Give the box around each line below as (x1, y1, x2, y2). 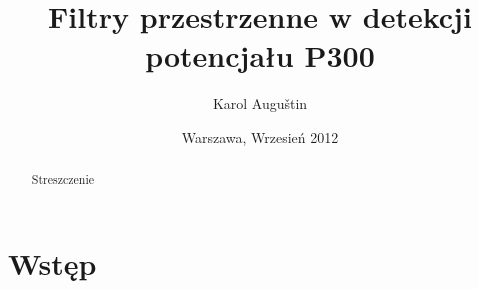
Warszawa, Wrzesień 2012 (181, 126, 339, 147)
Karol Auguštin (212, 93, 308, 114)
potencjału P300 (145, 35, 375, 76)
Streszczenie (31, 171, 94, 188)
